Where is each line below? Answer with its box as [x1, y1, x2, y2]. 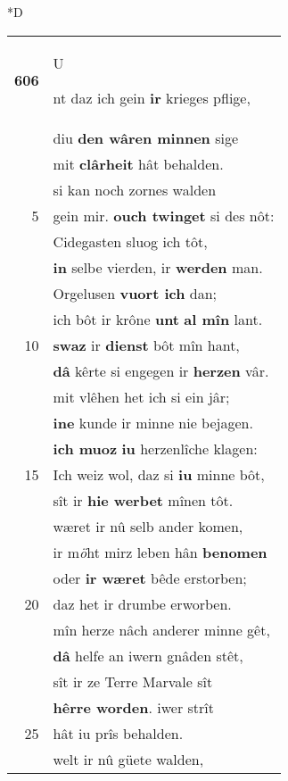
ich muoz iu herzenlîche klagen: [53, 437, 258, 459]
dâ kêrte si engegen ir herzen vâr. [53, 360, 269, 381]
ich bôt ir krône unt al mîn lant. [53, 308, 263, 329]
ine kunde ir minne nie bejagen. [53, 411, 253, 433]
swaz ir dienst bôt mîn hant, [53, 334, 240, 355]
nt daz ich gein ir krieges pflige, [53, 87, 251, 108]
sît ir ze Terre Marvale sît [53, 670, 213, 692]
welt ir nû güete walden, [53, 748, 204, 769]
